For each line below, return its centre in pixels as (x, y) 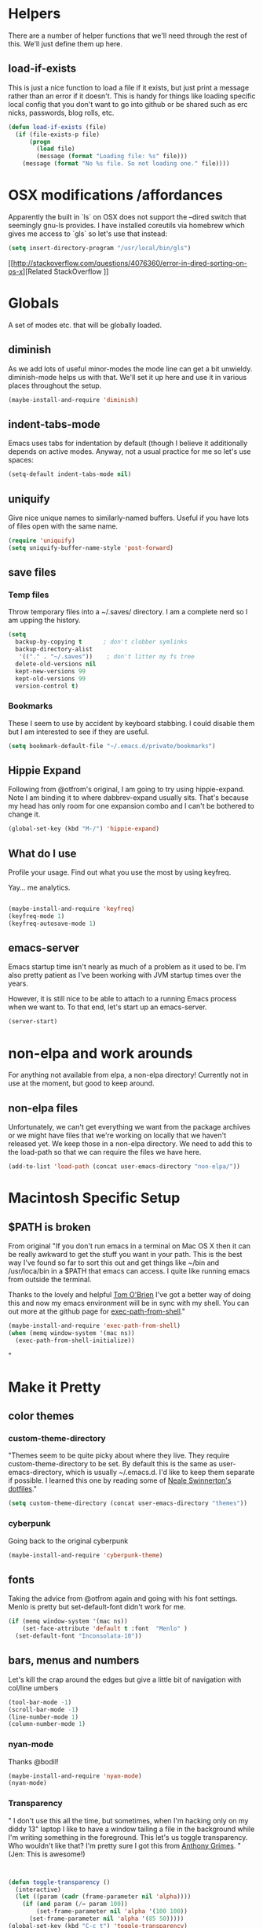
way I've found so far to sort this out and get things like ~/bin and (114, 1263)
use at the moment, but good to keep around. (81, 1083)
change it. (24, 814)
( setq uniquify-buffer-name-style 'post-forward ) (91, 547)
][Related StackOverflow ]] (66, 271)
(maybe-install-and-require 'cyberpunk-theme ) (86, 1555)
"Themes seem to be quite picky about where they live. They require (119, 1455)
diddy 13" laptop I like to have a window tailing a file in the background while (131, 1829)
